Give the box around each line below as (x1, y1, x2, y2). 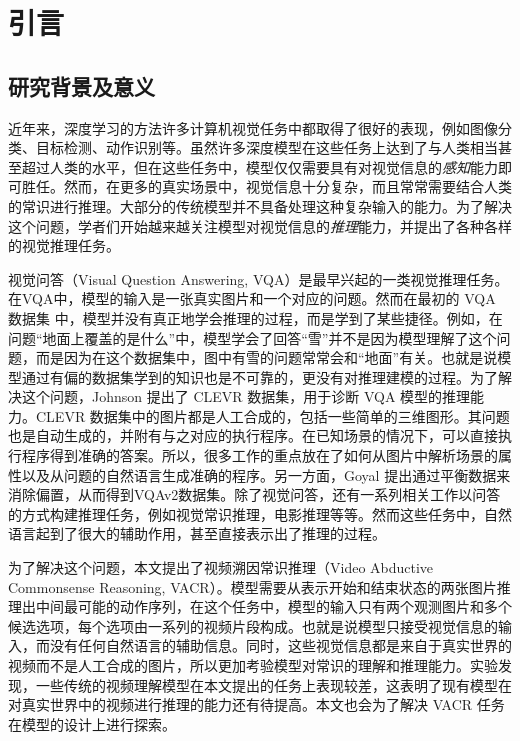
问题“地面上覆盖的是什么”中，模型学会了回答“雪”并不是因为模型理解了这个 (8, 327, 497, 348)
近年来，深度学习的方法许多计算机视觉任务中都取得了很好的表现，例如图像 (8, 117, 498, 138)
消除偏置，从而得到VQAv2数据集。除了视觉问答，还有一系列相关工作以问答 (8, 484, 501, 505)
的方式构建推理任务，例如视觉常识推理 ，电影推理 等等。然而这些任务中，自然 (8, 503, 512, 524)
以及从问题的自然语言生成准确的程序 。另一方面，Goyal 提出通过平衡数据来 (21, 464, 511, 485)
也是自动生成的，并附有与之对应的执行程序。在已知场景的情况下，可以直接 (8, 425, 498, 446)
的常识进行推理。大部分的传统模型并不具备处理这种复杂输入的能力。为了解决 (8, 195, 512, 216)
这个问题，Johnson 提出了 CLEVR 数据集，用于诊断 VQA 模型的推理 (21, 386, 471, 407)
